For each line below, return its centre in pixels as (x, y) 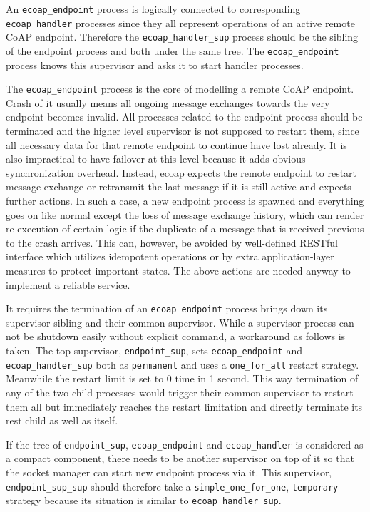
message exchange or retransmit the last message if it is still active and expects (179, 186)
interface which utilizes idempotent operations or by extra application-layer (170, 256)
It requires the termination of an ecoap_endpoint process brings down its (167, 308)
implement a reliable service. (68, 284)
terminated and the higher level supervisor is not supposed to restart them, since (183, 131)
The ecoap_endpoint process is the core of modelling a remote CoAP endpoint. (180, 89)
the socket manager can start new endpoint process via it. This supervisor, (169, 472)
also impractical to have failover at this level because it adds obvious (156, 159)
